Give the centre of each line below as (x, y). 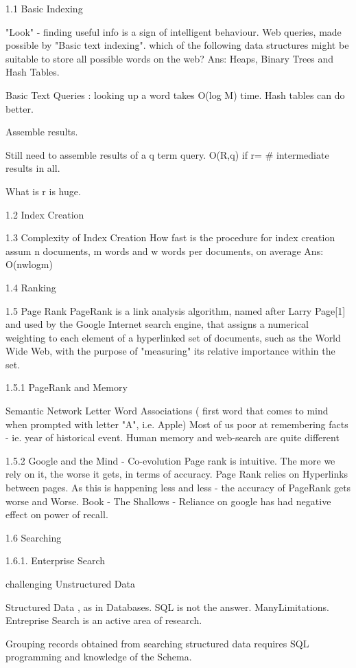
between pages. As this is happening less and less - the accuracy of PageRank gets (178, 488)
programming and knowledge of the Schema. (99, 657)
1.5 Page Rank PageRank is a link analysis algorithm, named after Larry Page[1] (176, 310)
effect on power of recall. (57, 514)
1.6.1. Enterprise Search (56, 560)
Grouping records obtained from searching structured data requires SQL (157, 643)
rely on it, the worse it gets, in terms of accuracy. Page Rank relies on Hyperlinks (177, 474)
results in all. (33, 168)
